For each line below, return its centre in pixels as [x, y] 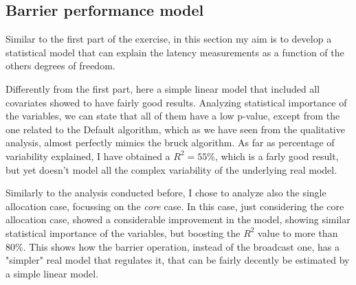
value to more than [298, 232]
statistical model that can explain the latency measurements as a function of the [175, 52]
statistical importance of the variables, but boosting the [123, 232]
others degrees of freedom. [60, 66]
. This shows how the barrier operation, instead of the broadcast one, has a [181, 246]
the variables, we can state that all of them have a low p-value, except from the [173, 116]
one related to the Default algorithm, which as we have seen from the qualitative [175, 129]
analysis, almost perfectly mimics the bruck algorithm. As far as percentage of [170, 142]
